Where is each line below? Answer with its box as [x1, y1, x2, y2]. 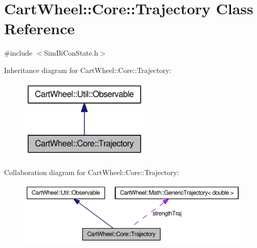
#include [4, 47, 33, 58]
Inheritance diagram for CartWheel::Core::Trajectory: [4, 64, 172, 75]
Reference [4, 18, 75, 39]
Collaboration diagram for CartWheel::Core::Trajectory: [4, 166, 179, 177]
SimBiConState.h [44, 47, 98, 58]
